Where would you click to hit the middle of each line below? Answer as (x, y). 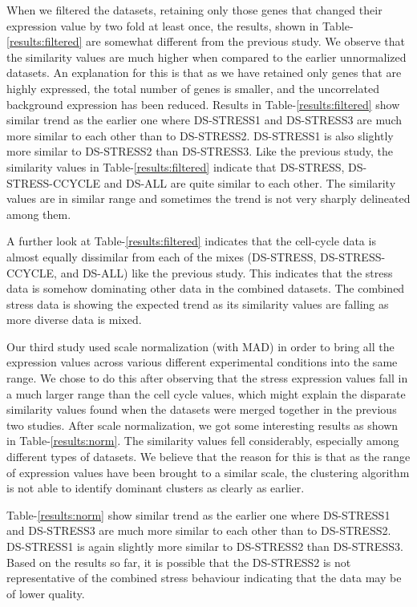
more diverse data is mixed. (74, 320)
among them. (39, 214)
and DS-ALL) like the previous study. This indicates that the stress (227, 272)
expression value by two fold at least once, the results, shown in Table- (180, 25)
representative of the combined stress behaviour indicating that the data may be (204, 578)
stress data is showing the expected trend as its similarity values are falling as (198, 303)
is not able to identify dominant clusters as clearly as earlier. (156, 488)
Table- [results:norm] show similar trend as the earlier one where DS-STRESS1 (198, 514)
